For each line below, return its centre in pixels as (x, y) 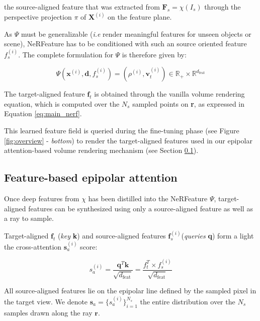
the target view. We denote (46, 301)
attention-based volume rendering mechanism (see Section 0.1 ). (101, 150)
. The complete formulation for (66, 54)
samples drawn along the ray (48, 312)
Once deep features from (42, 198)
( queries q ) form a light (218, 236)
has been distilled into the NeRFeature (148, 198)
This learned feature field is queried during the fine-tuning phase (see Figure (122, 130)
